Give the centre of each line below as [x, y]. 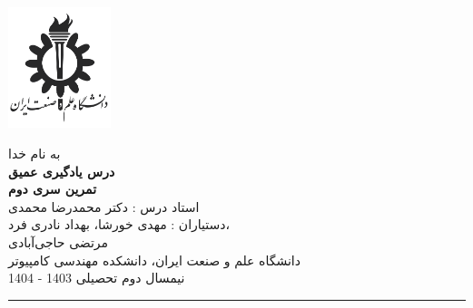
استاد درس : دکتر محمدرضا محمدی [104, 206]
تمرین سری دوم [53, 189]
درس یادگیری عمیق [62, 171]
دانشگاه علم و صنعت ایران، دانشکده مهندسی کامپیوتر [154, 260]
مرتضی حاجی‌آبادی [59, 242]
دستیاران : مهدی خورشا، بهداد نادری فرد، [119, 224]
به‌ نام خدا [34, 154]
